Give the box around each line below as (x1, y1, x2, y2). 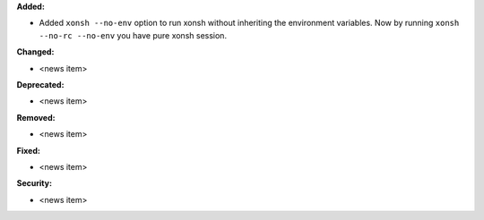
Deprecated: (16, 79, 65, 89)
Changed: (16, 47, 55, 57)
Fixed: (16, 145, 40, 156)
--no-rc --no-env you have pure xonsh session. (39, 30, 228, 40)
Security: (16, 178, 53, 189)
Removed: (16, 112, 56, 123)
